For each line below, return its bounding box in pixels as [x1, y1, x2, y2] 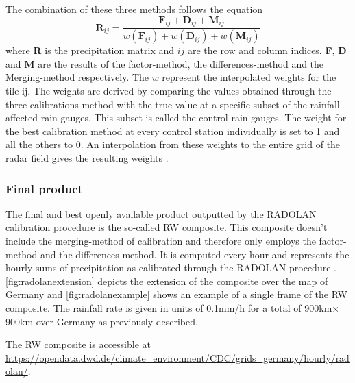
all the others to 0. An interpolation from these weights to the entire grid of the [5, 137, 341, 151]
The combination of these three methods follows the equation [5, 2, 263, 16]
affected [5, 110, 38, 125]
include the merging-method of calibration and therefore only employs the [5, 234, 316, 248]
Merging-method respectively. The [5, 70, 149, 84]
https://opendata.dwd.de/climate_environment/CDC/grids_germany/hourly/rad [5, 350, 350, 365]
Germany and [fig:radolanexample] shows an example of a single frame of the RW [5, 287, 347, 301]
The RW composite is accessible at [5, 337, 151, 351]
